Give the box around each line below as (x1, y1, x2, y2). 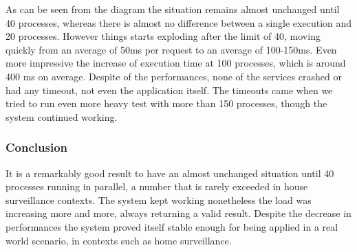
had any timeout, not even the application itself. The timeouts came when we (6, 82, 333, 97)
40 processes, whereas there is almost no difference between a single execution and (6, 15, 352, 30)
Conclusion (6, 139, 67, 156)
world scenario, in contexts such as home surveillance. (6, 233, 232, 247)
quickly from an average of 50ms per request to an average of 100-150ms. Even (6, 42, 337, 56)
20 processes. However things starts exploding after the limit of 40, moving (6, 29, 321, 43)
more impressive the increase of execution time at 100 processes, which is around (6, 56, 346, 70)
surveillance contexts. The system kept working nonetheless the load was (6, 192, 312, 207)
